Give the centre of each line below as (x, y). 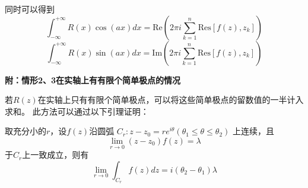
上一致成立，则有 (55, 155)
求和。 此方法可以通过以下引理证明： (77, 111)
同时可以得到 (30, 9)
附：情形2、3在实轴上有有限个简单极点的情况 (93, 80)
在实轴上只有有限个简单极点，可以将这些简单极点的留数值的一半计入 (171, 100)
